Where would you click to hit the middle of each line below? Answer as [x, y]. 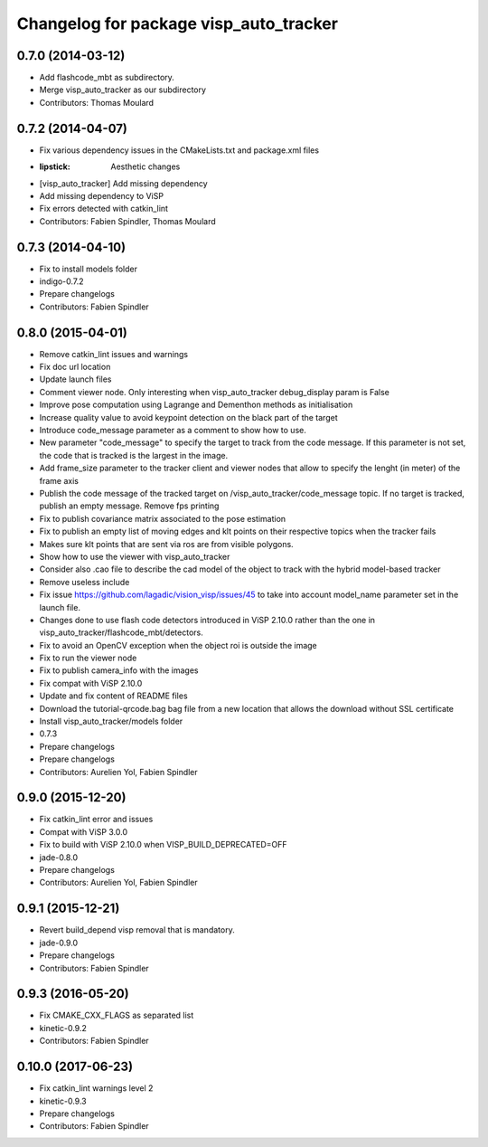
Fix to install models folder [88, 269]
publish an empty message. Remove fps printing [129, 506]
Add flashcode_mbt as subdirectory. [107, 78]
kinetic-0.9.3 [63, 1101]
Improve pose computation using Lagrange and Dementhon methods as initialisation [196, 405]
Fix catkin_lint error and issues [96, 820]
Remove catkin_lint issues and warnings [114, 354]
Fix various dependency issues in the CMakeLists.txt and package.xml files [179, 150]
